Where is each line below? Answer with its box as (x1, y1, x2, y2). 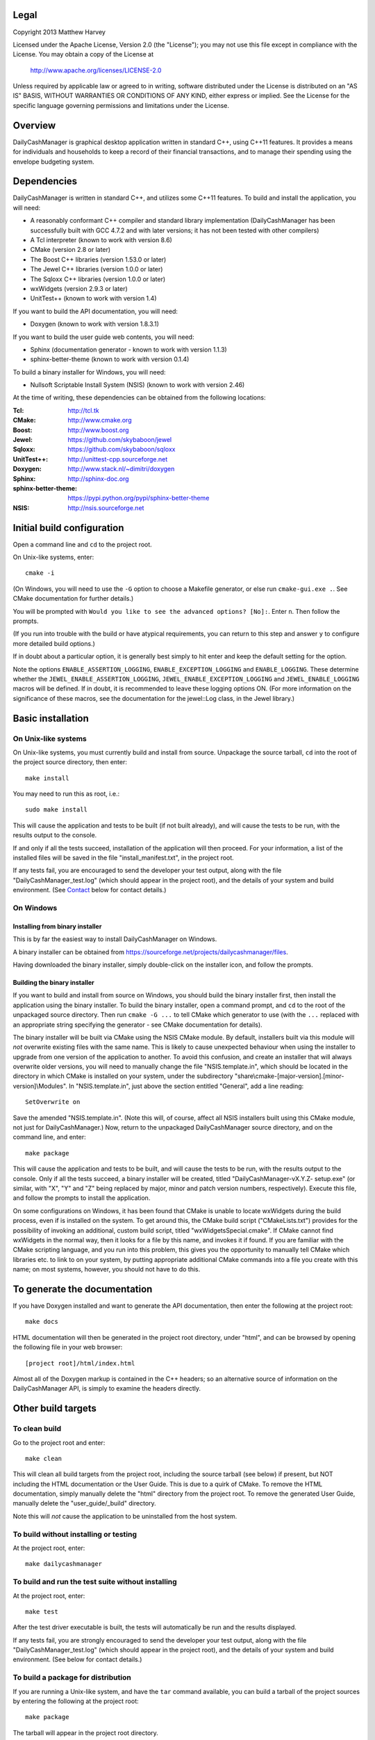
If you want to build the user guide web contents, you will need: (12, 333, 194, 341)
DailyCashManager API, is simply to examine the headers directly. (12, 1384, 201, 1393)
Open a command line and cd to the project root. (12, 540, 152, 548)
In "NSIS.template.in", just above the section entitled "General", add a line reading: (68, 1082, 304, 1090)
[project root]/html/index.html (25, 1359, 135, 1367)
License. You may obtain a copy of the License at (12, 50, 154, 58)
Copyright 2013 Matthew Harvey (12, 28, 106, 36)
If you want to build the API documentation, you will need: (12, 307, 178, 315)
